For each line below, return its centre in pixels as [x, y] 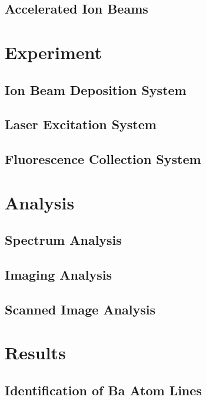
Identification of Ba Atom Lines [103, 390]
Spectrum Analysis [63, 240]
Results [35, 353]
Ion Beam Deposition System [96, 89]
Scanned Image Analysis [80, 309]
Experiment [54, 52]
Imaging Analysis [58, 275]
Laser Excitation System [81, 124]
